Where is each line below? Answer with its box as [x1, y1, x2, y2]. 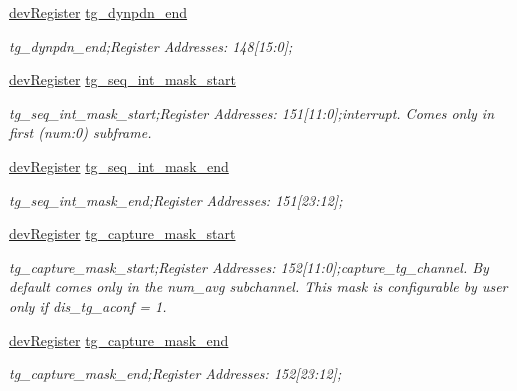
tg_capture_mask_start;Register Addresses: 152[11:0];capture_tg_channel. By [9, 256, 489, 277]
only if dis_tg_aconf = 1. [9, 295, 167, 316]
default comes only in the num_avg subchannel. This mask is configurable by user [9, 276, 508, 297]
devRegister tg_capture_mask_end [9, 329, 229, 350]
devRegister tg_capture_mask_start [9, 223, 236, 244]
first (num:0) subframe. [9, 122, 152, 143]
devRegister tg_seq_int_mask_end [9, 155, 229, 176]
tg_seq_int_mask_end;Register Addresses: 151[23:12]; [9, 189, 343, 210]
